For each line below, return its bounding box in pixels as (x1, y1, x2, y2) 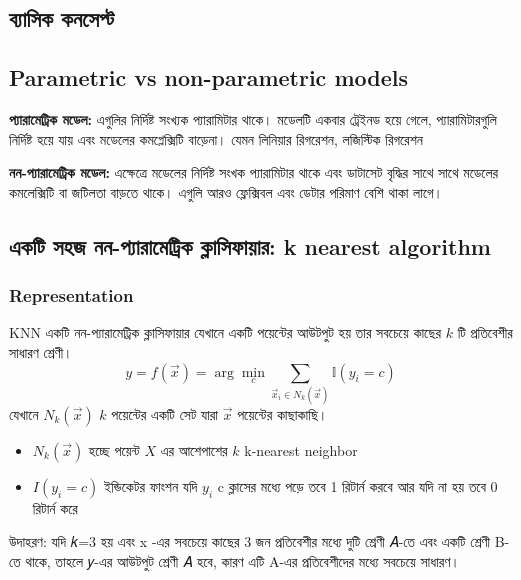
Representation (9, 283, 134, 308)
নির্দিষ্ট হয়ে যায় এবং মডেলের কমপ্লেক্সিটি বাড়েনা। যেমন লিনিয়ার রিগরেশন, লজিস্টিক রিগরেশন (9, 128, 424, 149)
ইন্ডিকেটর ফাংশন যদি (103, 475, 198, 496)
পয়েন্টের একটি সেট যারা (111, 403, 219, 424)
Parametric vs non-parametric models (9, 62, 408, 93)
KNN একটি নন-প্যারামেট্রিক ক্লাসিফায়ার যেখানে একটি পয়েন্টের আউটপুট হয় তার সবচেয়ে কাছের (9, 322, 442, 343)
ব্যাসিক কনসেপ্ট (9, 3, 114, 34)
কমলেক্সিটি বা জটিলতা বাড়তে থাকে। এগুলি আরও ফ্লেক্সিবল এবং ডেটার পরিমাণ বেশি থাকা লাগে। (9, 181, 443, 202)
